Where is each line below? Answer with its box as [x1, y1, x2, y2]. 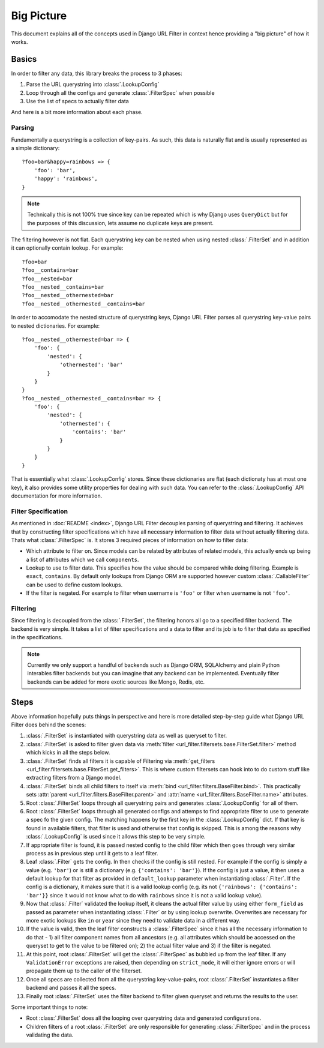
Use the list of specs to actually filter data [26, 98, 129, 105]
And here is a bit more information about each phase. [11, 109, 143, 116]
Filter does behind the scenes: [11, 721, 86, 729]
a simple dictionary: [11, 144, 60, 151]
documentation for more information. [11, 492, 103, 499]
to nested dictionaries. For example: [11, 322, 100, 330]
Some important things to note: [11, 1003, 88, 1011]
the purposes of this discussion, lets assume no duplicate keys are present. [27, 219, 214, 226]
